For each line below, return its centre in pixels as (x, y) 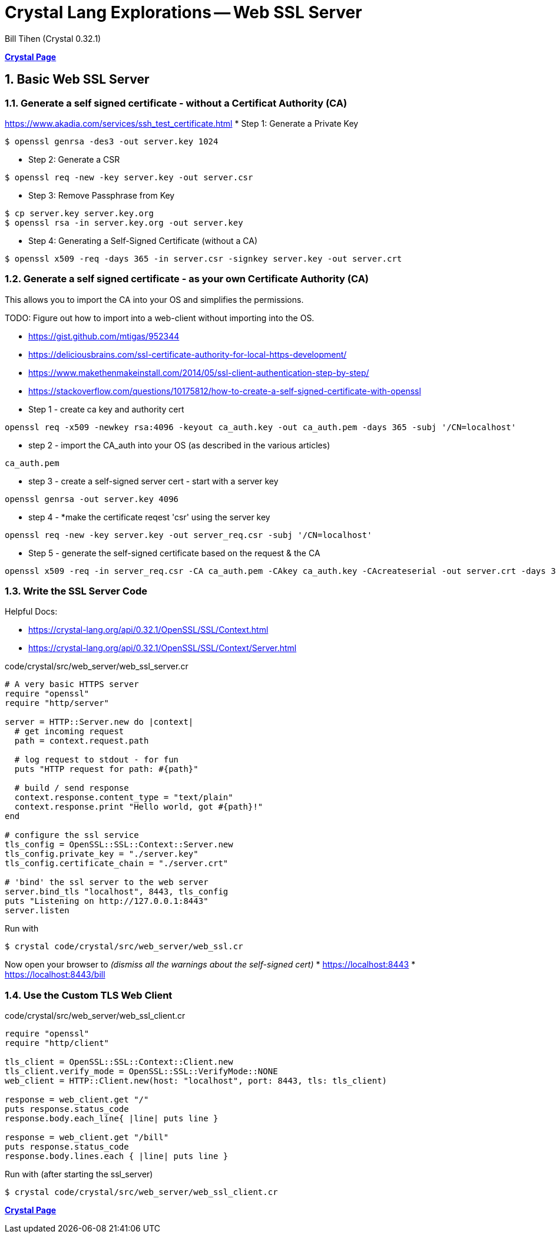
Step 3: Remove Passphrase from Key (102, 195)
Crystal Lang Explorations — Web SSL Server (183, 12)
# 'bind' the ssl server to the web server (107, 882)
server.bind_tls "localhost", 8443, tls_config (117, 892)
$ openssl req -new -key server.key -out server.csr (129, 177)
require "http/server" (57, 703)
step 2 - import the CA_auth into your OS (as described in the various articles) (179, 445)
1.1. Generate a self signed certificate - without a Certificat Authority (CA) (176, 103)
